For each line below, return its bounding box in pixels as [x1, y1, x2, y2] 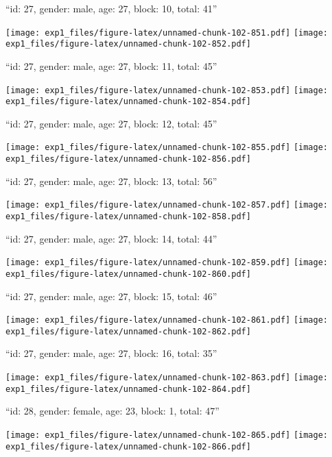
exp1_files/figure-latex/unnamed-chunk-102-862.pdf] [5, 326, 251, 336]
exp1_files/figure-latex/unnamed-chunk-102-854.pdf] [5, 97, 251, 107]
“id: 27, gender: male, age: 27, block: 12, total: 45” [5, 116, 217, 130]
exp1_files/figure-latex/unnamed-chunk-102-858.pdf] [5, 211, 251, 221]
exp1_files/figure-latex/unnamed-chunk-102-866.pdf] [5, 441, 251, 452]
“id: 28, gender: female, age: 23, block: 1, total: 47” [5, 404, 220, 418]
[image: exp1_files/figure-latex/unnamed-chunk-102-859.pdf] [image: [5, 258, 329, 268]
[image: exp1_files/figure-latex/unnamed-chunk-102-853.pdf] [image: [5, 85, 329, 95]
